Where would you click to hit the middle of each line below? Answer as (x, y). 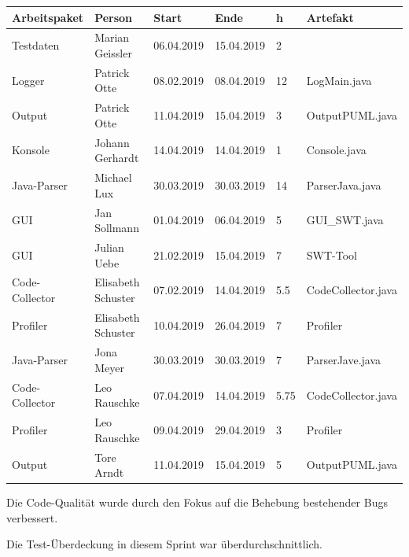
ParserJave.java (344, 360)
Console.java (336, 150)
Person (114, 17)
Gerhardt (117, 158)
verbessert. (32, 517)
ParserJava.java (344, 184)
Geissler (113, 52)
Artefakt (330, 17)
